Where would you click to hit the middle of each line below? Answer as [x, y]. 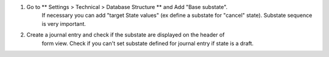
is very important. [64, 23]
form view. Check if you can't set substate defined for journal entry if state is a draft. [148, 43]
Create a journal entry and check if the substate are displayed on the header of [126, 35]
